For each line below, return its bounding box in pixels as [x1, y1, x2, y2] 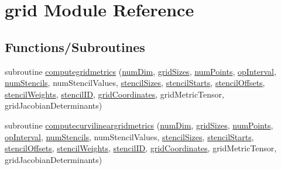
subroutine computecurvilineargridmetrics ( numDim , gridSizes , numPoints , [5, 119, 273, 131]
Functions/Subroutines [5, 37, 145, 55]
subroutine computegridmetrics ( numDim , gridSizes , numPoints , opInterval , [5, 65, 276, 77]
